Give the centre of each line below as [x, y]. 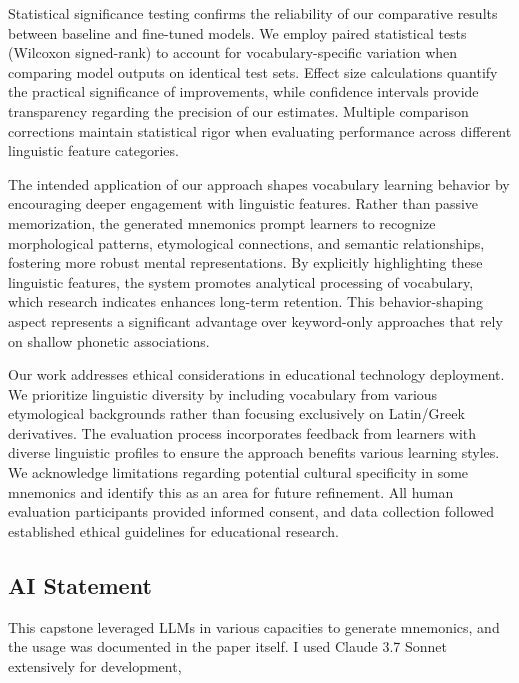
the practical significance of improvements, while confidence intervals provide [243, 91]
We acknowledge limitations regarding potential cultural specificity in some [238, 472]
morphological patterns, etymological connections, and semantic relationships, [246, 242]
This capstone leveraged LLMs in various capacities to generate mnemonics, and [254, 626]
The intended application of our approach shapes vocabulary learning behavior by [259, 183]
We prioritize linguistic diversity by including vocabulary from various [223, 393]
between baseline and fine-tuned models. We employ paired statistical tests [237, 32]
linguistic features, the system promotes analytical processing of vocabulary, [241, 281]
